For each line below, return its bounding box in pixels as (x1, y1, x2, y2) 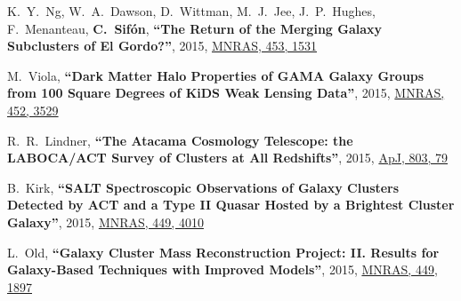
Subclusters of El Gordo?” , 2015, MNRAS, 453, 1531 (7, 36, 318, 55)
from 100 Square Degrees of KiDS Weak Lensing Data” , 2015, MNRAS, (7, 83, 445, 102)
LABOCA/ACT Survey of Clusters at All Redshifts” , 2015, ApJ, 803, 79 (7, 148, 449, 167)
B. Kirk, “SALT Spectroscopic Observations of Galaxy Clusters (7, 178, 400, 196)
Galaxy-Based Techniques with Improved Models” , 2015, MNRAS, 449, (7, 260, 438, 279)
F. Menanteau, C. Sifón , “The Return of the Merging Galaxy (7, 19, 383, 37)
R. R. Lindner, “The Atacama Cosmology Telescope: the (7, 131, 353, 149)
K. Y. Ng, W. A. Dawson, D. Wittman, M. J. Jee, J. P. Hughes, (7, 2, 376, 20)
